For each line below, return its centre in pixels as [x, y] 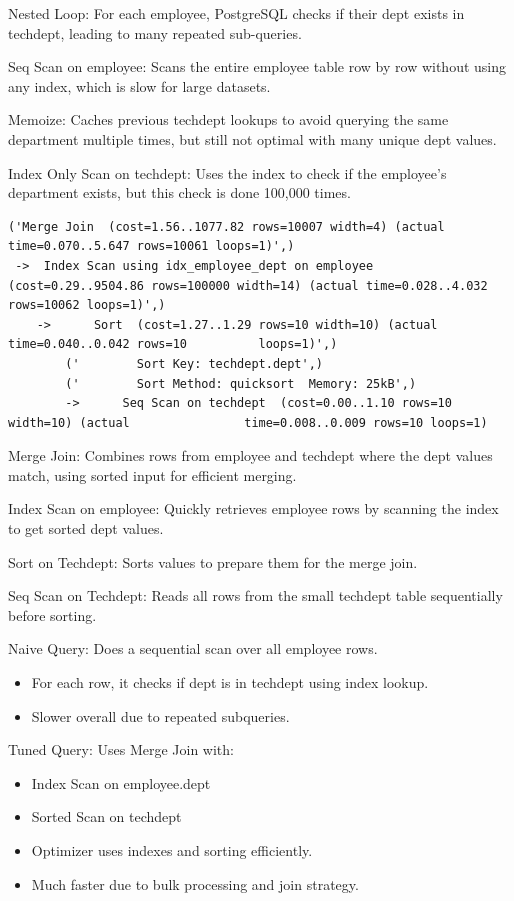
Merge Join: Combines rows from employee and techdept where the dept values [250, 455]
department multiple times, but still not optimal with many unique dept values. [252, 138]
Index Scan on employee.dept [121, 782]
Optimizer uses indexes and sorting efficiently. [172, 850]
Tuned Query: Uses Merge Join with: [121, 749]
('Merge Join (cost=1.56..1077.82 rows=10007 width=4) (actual [226, 226]
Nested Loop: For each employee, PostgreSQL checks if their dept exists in [236, 13]
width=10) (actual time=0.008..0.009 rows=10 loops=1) [248, 422]
